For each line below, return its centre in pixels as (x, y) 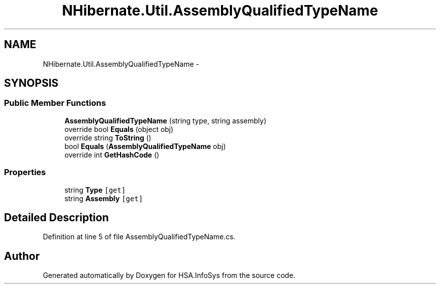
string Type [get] (95, 190)
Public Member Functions (55, 103)
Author (22, 256)
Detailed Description (57, 217)
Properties (25, 172)
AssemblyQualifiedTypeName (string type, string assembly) (166, 120)
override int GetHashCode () (112, 155)
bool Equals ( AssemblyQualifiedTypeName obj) (145, 146)
